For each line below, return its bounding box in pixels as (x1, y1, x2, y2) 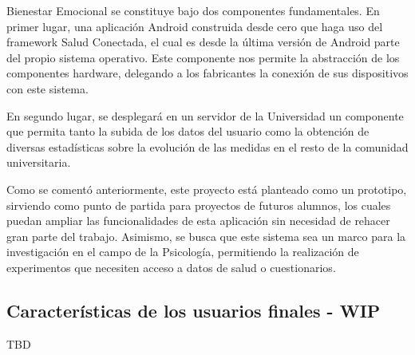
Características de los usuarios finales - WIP (6, 298, 381, 322)
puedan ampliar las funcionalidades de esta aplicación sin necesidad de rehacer (6, 212, 390, 229)
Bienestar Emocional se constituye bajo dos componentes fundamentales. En (6, 2, 380, 18)
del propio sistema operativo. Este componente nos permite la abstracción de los (6, 49, 400, 65)
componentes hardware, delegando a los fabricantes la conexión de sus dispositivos (6, 65, 409, 81)
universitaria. (6, 154, 71, 171)
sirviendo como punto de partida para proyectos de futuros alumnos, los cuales (6, 196, 391, 213)
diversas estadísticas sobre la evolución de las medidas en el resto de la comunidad (6, 138, 409, 155)
